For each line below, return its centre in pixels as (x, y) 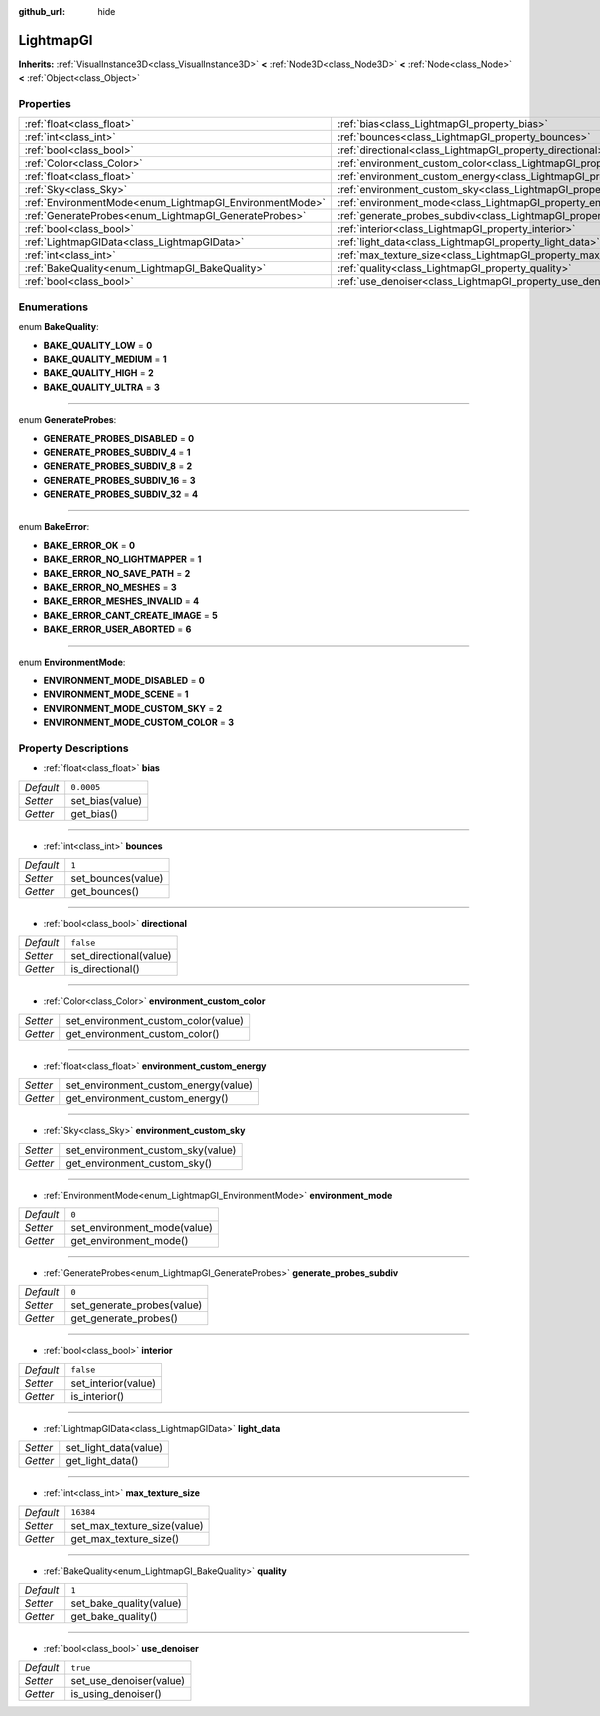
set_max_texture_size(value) (137, 1525)
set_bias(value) (106, 800)
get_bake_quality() (114, 1616)
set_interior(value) (113, 1383)
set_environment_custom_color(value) (155, 1020)
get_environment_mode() (129, 1241)
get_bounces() (105, 892)
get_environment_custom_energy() (147, 1098)
